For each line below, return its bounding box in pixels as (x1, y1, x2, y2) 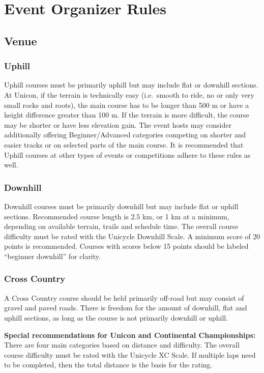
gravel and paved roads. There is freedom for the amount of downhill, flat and (4, 302, 247, 313)
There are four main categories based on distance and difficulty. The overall (4, 339, 240, 350)
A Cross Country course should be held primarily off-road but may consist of (4, 292, 244, 303)
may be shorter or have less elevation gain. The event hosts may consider (4, 119, 231, 130)
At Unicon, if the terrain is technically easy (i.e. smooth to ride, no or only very (4, 89, 254, 100)
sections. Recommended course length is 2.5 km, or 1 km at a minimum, (4, 211, 229, 221)
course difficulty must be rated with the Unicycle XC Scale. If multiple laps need (4, 349, 256, 360)
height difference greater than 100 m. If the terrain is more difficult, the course (4, 109, 249, 120)
